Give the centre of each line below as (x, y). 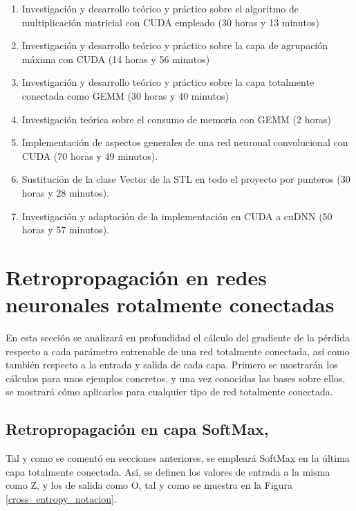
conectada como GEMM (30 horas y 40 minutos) (125, 95)
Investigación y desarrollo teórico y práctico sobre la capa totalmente (168, 82)
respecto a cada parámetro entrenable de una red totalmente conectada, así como (178, 351)
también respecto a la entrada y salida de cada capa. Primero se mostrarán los (172, 365)
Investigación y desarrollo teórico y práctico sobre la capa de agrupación (175, 45)
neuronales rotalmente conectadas (170, 304)
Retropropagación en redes (137, 277)
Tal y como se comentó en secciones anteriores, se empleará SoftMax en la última (178, 458)
